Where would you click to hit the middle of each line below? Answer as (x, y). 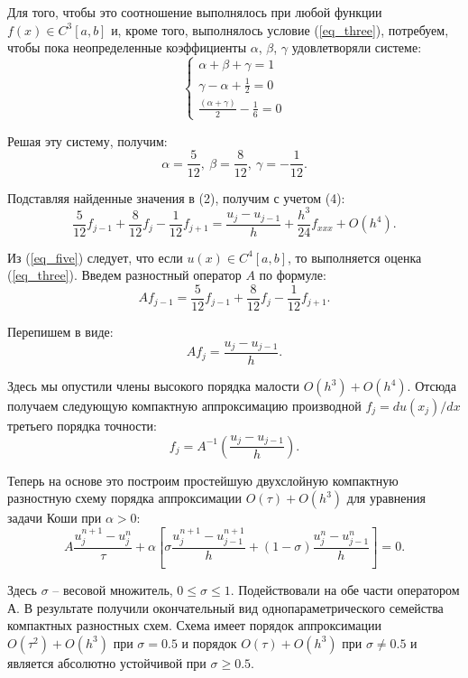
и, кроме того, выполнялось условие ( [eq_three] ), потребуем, (280, 29)
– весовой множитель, (113, 590)
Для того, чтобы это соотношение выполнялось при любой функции (195, 12)
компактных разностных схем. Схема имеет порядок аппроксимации (195, 625)
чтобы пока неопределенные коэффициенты (127, 47)
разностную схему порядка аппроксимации (125, 498)
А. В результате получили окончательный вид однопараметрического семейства (225, 607)
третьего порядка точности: (82, 426)
